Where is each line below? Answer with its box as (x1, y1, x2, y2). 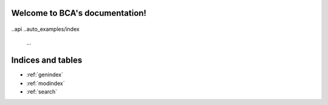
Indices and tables (11, 55, 83, 66)
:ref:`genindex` (26, 71, 64, 78)
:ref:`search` (26, 88, 58, 95)
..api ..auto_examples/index (11, 25, 80, 33)
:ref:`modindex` (26, 80, 65, 87)
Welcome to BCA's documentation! (11, 8, 147, 18)
